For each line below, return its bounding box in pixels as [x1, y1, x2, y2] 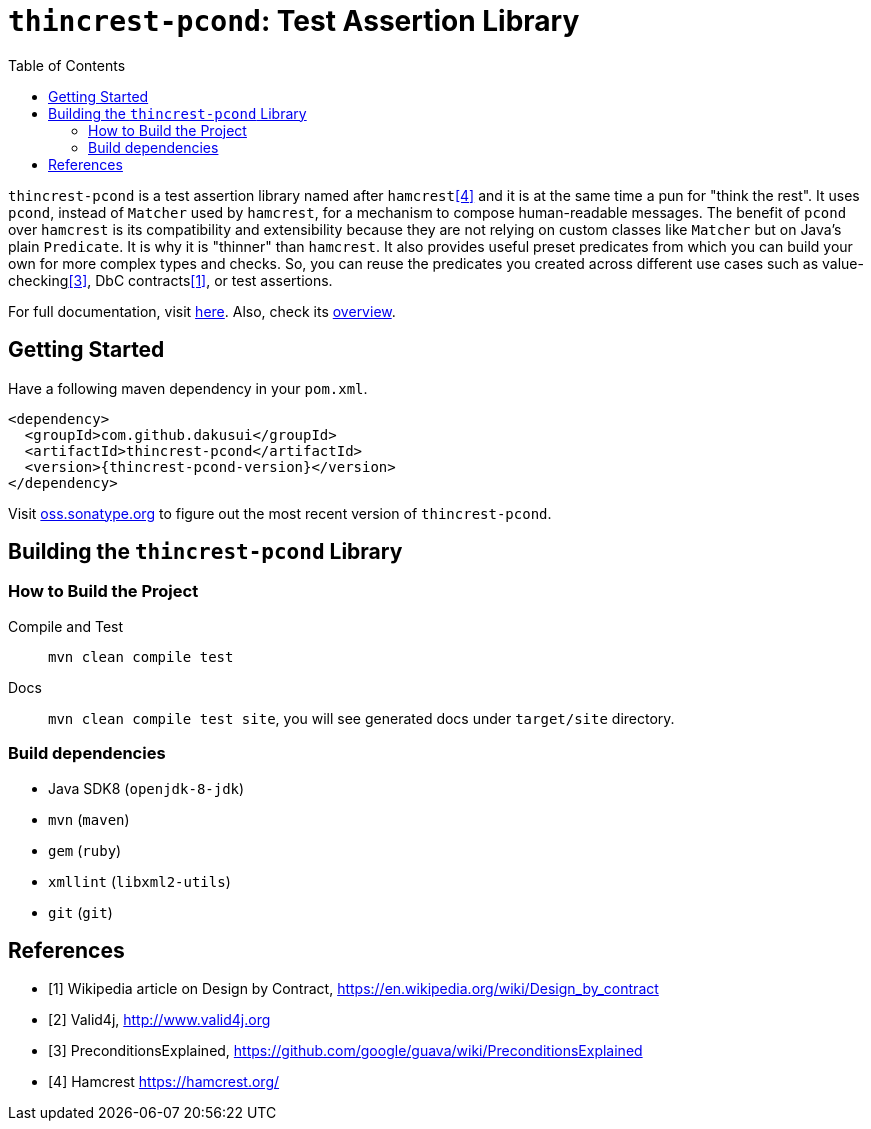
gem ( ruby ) [48, 841, 122, 859]
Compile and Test [8, 617, 124, 635]
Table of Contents [8, 56, 126, 74]
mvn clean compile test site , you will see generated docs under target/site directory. [48, 709, 675, 727]
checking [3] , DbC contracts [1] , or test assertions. [8, 271, 333, 289]
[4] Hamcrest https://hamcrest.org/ [48, 1073, 280, 1091]
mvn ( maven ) [48, 810, 130, 828]
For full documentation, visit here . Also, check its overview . [8, 302, 396, 320]
